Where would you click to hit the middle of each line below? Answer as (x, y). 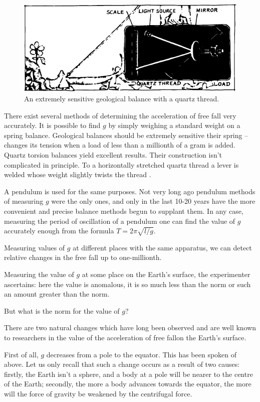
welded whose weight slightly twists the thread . (78, 174)
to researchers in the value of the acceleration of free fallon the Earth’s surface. (125, 338)
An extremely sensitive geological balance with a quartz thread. (122, 98)
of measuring (24, 201)
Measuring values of (35, 247)
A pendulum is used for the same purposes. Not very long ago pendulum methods (130, 191)
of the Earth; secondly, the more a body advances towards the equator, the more (128, 384)
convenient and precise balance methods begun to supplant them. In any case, (124, 211)
